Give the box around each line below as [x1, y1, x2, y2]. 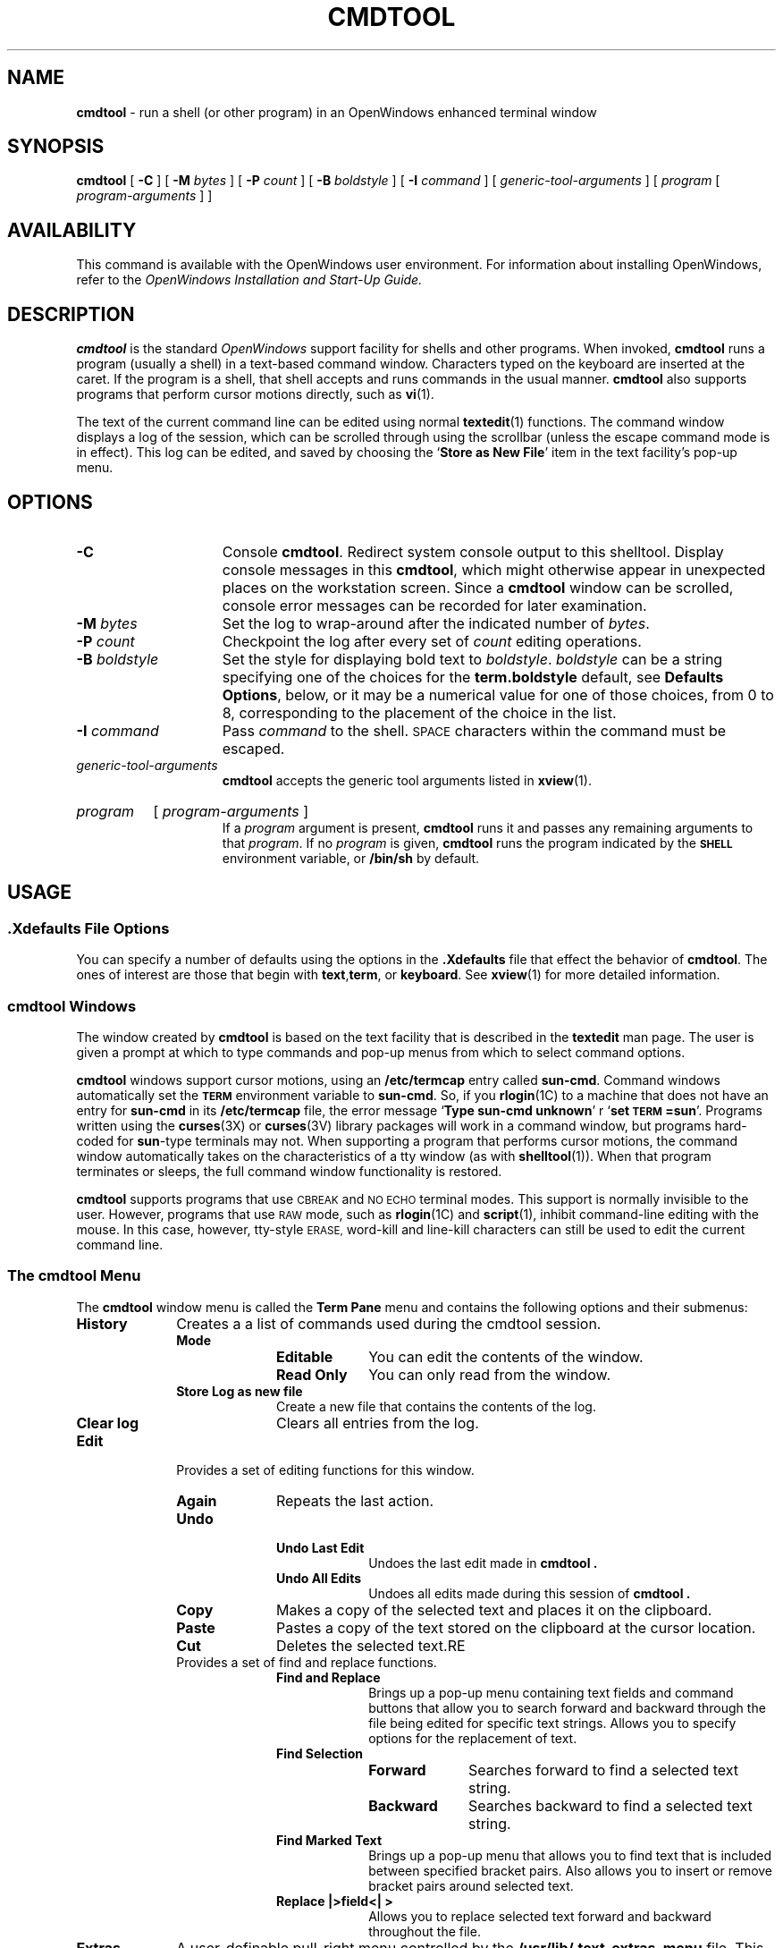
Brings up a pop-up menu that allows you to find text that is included [368, 1847, 772, 1863]
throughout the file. [368, 1923, 481, 1939]
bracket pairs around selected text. [368, 1877, 574, 1893]
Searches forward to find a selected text [467, 1760, 739, 1779]
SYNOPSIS [7, 135, 105, 158]
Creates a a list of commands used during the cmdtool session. [176, 1314, 602, 1333]
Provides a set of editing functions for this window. [176, 1461, 475, 1478]
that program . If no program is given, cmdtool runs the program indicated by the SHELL [222, 834, 733, 851]
